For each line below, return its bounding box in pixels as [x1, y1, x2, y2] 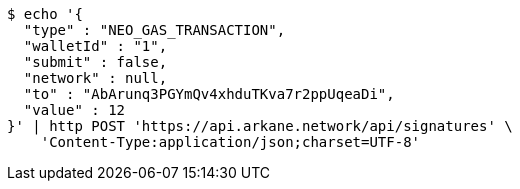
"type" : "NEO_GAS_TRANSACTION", [23, 22, 286, 38]
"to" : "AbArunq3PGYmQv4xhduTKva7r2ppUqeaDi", [23, 86, 395, 102]
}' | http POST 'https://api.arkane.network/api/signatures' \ [7, 118, 513, 134]
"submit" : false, [23, 54, 168, 70]
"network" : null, [23, 70, 168, 86]
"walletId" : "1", [23, 38, 168, 54]
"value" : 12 [23, 102, 126, 118]
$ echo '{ [7, 6, 83, 22]
